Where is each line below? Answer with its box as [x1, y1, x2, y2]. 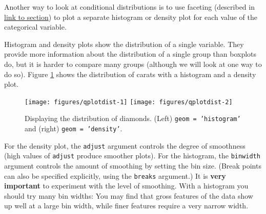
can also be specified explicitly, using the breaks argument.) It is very [4, 170, 226, 181]
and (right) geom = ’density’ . [25, 123, 122, 134]
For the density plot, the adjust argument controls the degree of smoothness [4, 140, 245, 151]
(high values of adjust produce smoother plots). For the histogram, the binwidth [4, 150, 260, 161]
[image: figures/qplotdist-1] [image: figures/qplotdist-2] [25, 98, 233, 106]
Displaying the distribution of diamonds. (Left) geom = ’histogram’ [25, 113, 241, 124]
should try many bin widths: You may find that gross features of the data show [4, 190, 253, 201]
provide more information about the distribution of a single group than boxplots [4, 49, 257, 59]
